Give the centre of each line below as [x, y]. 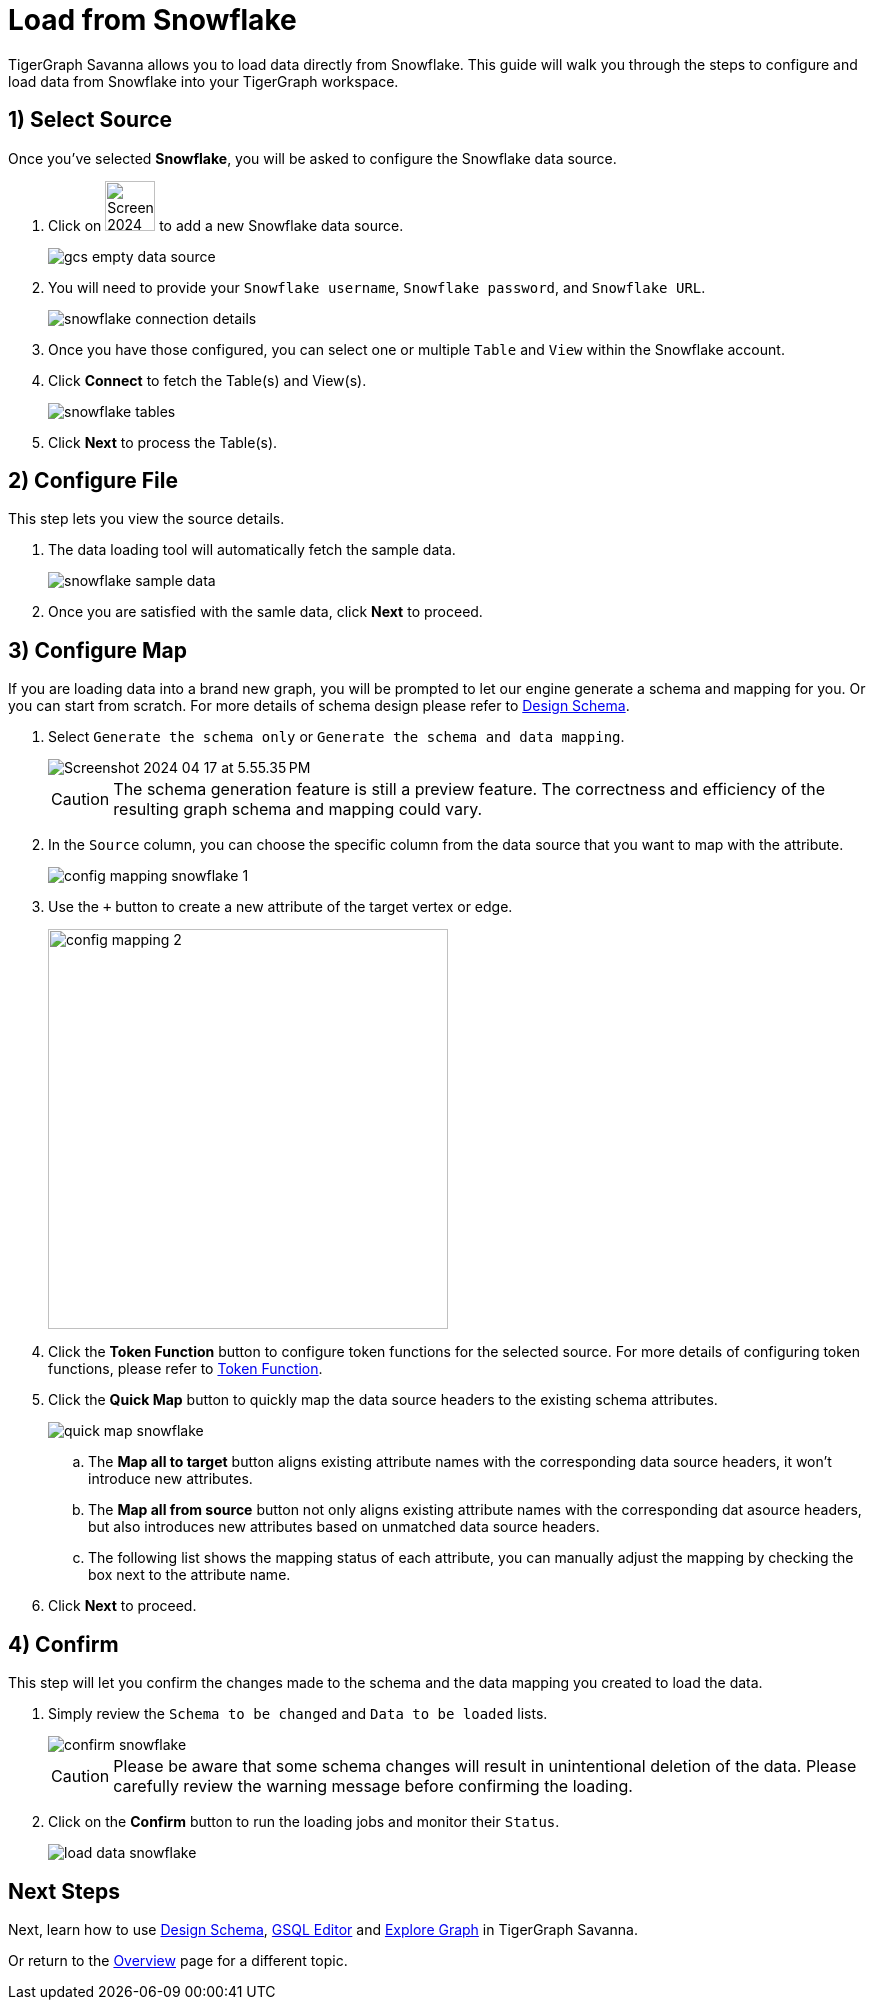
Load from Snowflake [152, 20]
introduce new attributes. [170, 1479]
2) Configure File [93, 481]
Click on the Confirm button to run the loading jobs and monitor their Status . [304, 1822]
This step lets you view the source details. [146, 519]
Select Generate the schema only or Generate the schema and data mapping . [336, 737]
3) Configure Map [98, 650]
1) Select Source [90, 120]
